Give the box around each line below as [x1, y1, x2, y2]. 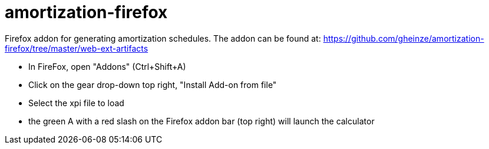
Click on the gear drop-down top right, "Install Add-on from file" [28, 79, 277, 90]
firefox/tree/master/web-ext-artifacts [5, 43, 148, 53]
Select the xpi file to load [28, 97, 124, 108]
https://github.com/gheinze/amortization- [323, 33, 484, 43]
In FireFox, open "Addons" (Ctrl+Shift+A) [28, 61, 186, 72]
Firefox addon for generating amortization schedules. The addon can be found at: [5, 33, 321, 43]
